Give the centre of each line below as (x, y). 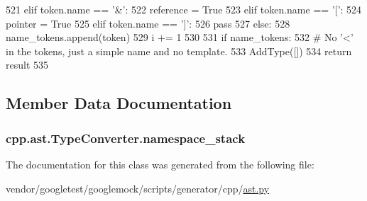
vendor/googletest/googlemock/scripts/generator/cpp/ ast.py (138, 188)
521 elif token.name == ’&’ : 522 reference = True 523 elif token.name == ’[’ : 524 (184, 9)
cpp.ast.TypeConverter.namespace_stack (126, 138)
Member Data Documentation (119, 103)
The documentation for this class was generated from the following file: (160, 164)
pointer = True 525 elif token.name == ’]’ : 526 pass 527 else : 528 (148, 23)
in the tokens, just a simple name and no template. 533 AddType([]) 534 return (179, 51)
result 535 (27, 65)
